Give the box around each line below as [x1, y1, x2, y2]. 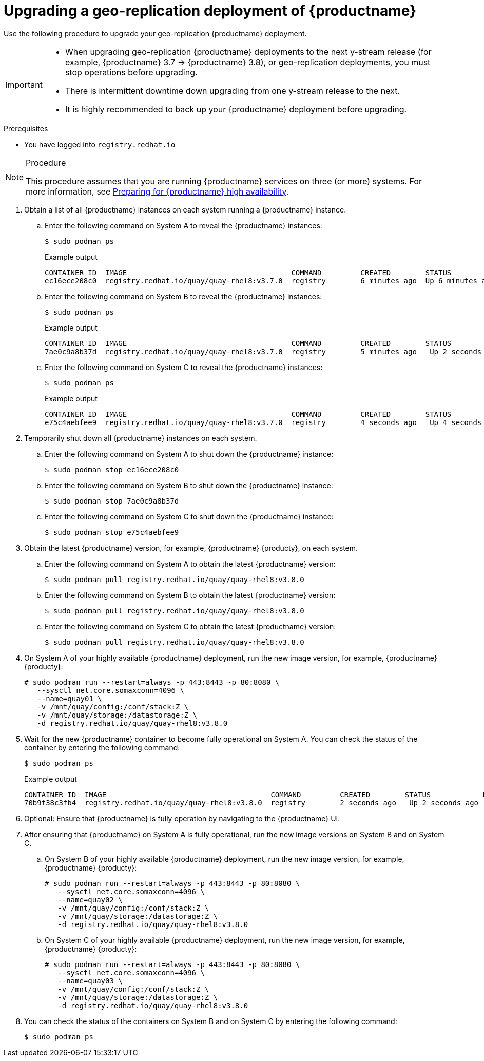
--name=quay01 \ [37, 694, 102, 703]
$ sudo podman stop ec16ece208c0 [45, 465, 179, 474]
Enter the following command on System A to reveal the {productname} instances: [45, 221, 322, 230]
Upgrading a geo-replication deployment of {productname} [4, 2, 417, 20]
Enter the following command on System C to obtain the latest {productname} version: [45, 622, 336, 631]
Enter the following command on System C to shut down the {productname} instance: [45, 512, 334, 521]
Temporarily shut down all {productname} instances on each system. [24, 433, 257, 442]
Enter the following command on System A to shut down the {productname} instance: [45, 449, 334, 458]
